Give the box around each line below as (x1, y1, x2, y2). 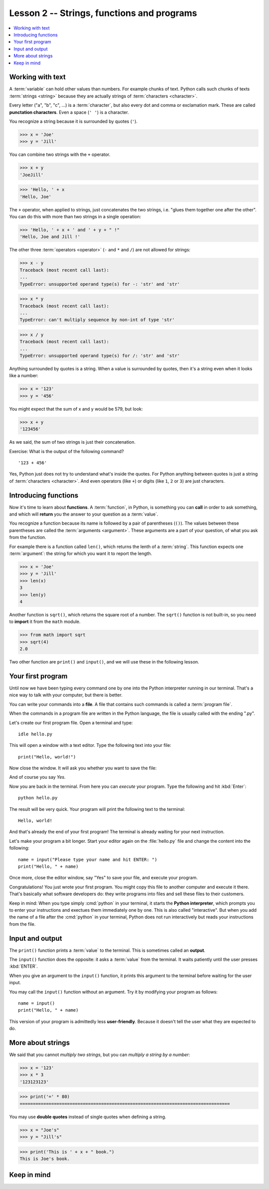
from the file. (9, 921, 36, 927)
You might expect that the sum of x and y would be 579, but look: (9, 406, 143, 412)
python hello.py (18, 795, 58, 801)
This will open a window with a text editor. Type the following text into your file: (9, 742, 171, 748)
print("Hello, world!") (18, 754, 76, 759)
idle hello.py (18, 731, 52, 737)
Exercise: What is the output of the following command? (9, 448, 124, 454)
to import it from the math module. (9, 618, 81, 624)
